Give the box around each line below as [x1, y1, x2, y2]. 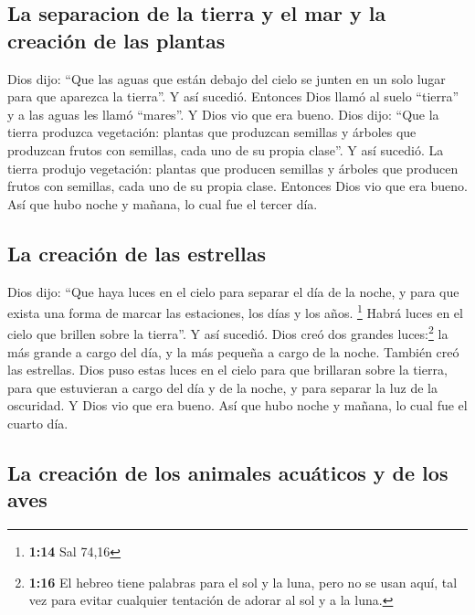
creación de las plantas [7, 26, 226, 54]
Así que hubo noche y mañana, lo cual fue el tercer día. [7, 194, 318, 213]
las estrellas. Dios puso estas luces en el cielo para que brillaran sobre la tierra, [7, 360, 448, 379]
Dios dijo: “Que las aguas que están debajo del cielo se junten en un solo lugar [7, 69, 446, 88]
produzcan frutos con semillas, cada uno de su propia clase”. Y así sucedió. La [7, 140, 444, 159]
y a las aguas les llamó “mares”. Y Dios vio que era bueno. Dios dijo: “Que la [7, 104, 439, 123]
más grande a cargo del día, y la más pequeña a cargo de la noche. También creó [7, 342, 459, 361]
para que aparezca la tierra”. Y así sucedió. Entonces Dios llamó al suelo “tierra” [7, 87, 459, 106]
